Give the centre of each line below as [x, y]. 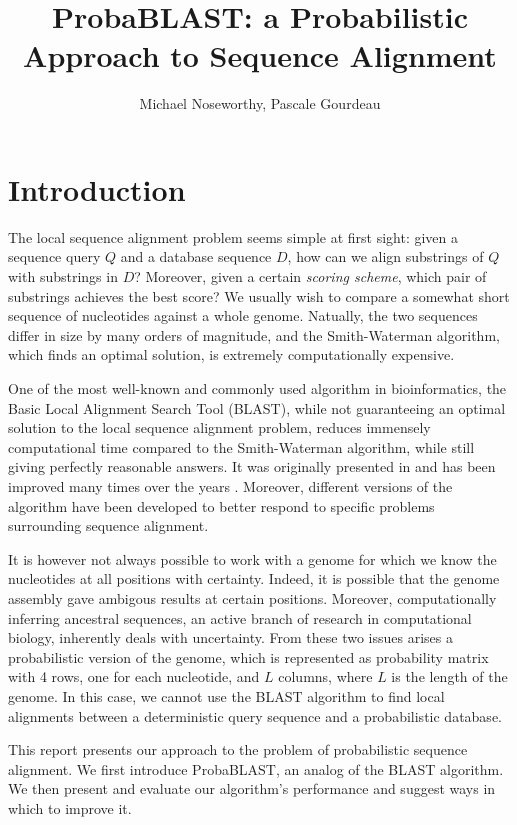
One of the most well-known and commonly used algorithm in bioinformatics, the [257, 388]
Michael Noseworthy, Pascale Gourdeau [260, 103]
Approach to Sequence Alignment [260, 55]
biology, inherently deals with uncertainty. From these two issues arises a [230, 637]
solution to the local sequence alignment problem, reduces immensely [219, 427]
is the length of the [449, 676]
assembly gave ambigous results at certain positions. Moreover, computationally [252, 597]
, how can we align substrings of [385, 256]
